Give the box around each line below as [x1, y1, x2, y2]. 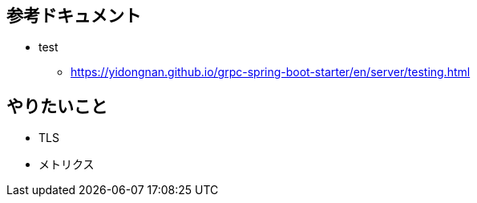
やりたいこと [6, 95, 107, 116]
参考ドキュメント [6, 6, 141, 26]
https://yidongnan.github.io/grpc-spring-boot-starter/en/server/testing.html [71, 65, 471, 79]
